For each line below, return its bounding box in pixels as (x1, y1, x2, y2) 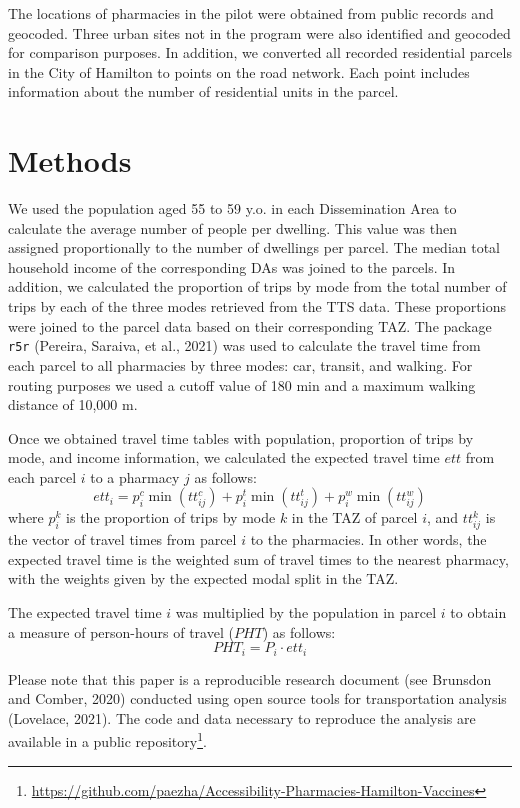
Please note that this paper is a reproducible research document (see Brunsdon (8, 668, 492, 689)
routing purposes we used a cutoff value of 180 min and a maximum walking (8, 374, 476, 395)
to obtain (450, 601, 507, 622)
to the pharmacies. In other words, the (250, 529, 487, 550)
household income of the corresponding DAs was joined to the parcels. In (8, 256, 456, 277)
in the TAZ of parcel (291, 507, 418, 528)
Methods (8, 140, 132, 181)
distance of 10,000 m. (8, 394, 138, 415)
